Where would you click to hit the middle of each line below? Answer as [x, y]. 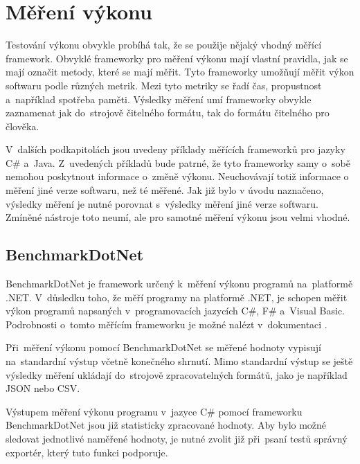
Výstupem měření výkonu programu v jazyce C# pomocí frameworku [154, 411]
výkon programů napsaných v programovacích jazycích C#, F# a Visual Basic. [175, 311]
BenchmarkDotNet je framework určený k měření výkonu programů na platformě [179, 284]
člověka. [22, 126]
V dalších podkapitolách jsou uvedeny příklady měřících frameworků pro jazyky [175, 149]
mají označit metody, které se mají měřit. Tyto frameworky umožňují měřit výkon [180, 72]
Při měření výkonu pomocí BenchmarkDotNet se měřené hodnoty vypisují [163, 347]
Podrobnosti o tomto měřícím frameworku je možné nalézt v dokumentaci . [166, 324]
